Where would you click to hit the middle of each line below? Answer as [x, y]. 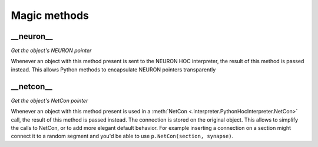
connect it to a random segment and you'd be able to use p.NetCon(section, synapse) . [122, 136]
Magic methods [50, 15]
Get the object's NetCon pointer [49, 100]
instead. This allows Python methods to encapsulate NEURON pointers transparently [113, 69]
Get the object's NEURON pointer [51, 51]
